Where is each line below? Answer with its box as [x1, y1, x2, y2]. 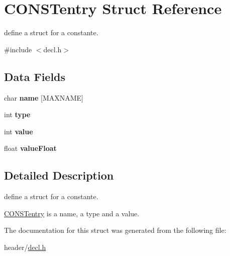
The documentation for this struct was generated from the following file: [4, 225, 226, 235]
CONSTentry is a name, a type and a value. [4, 208, 140, 218]
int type [4, 109, 31, 120]
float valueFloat [4, 143, 57, 153]
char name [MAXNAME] [4, 92, 83, 103]
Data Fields [4, 68, 66, 84]
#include [4, 44, 32, 54]
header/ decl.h [4, 241, 46, 252]
